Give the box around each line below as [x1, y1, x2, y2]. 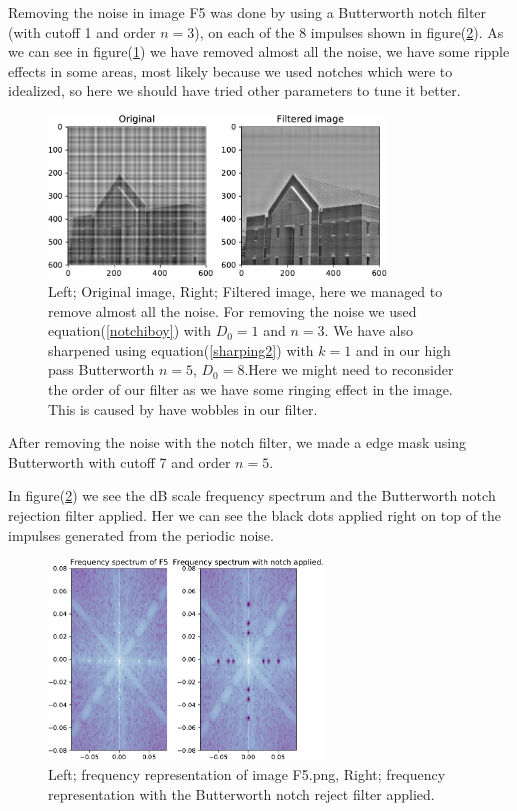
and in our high [355, 339, 451, 360]
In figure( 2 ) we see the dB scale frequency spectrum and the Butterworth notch [8, 485, 496, 506]
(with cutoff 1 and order [8, 21, 156, 42]
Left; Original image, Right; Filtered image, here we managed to [48, 281, 443, 302]
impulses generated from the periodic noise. [8, 524, 274, 545]
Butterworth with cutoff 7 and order [8, 451, 231, 472]
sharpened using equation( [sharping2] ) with [48, 339, 314, 360]
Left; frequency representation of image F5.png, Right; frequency [48, 764, 446, 785]
